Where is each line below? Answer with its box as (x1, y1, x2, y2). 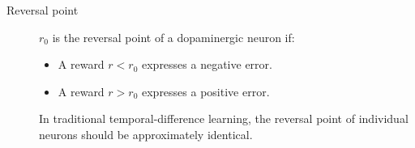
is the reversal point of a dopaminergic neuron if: (52, 28, 295, 45)
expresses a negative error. (141, 56, 272, 73)
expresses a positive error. (141, 82, 270, 99)
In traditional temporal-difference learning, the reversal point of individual (39, 110, 409, 127)
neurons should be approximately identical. (39, 125, 253, 142)
